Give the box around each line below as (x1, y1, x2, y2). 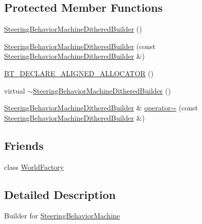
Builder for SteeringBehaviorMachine (4, 210, 120, 221)
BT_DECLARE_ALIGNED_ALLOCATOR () (4, 68, 154, 78)
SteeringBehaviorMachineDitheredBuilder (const (4, 40, 156, 51)
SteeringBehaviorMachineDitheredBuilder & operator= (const (4, 102, 198, 113)
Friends (4, 137, 44, 153)
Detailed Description (4, 186, 116, 202)
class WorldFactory (4, 161, 64, 172)
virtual (4, 85, 25, 96)
